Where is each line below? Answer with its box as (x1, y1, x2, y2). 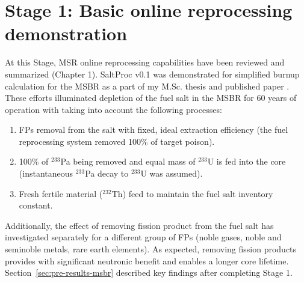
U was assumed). (140, 167, 203, 180)
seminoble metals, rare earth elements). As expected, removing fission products (5, 243, 297, 255)
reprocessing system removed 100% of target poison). (19, 135, 215, 147)
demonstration (5, 21, 128, 46)
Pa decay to (85, 167, 129, 180)
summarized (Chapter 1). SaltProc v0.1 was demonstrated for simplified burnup (5, 67, 300, 80)
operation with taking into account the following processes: (5, 103, 222, 115)
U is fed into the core (207, 155, 286, 168)
